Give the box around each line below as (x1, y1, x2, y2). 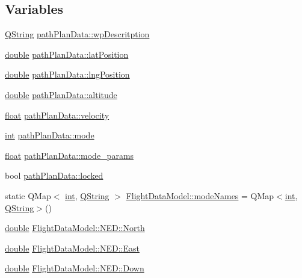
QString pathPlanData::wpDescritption (5, 28, 150, 40)
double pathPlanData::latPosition (5, 48, 129, 60)
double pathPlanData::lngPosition (5, 68, 130, 81)
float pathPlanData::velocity (5, 108, 109, 121)
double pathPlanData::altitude (5, 88, 117, 100)
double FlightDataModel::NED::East (5, 241, 140, 254)
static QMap (5, 189, 51, 202)
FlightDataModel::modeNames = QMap (126, 189, 274, 202)
